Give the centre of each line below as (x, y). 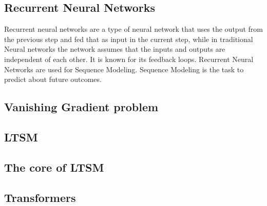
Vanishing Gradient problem (81, 107)
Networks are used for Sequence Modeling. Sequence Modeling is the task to (124, 69)
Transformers (40, 197)
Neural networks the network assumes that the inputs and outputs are (115, 49)
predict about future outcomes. (53, 79)
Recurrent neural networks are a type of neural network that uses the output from (133, 29)
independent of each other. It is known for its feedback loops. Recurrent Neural (129, 59)
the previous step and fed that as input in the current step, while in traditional (129, 39)
